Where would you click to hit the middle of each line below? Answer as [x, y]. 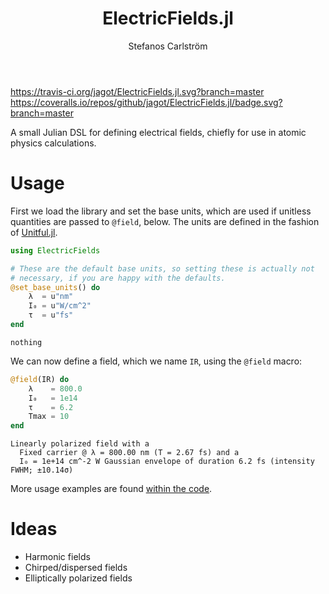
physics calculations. [53, 143]
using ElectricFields [55, 250]
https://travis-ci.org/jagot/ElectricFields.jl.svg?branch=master [137, 91]
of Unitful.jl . [34, 232]
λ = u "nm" [51, 297]
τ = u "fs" [51, 315]
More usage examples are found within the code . [111, 489]
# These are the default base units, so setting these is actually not [162, 268]
